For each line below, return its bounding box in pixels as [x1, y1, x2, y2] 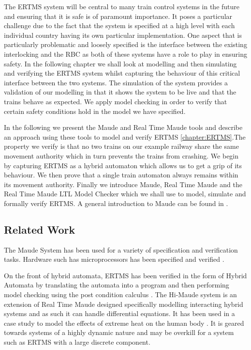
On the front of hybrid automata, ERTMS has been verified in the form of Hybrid [4, 270, 247, 280]
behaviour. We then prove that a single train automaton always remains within [4, 170, 238, 180]
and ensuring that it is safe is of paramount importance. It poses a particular [4, 11, 233, 21]
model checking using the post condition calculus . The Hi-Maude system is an [4, 289, 237, 300]
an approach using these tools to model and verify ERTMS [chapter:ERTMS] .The [4, 131, 246, 142]
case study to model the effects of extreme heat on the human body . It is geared [4, 318, 244, 328]
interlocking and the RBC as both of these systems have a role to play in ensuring [4, 48, 247, 59]
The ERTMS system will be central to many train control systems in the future [4, 1, 240, 11]
